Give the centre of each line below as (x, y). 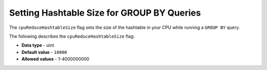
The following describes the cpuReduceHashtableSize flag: (72, 36)
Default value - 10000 (44, 52)
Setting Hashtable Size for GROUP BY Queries (105, 13)
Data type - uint (38, 45)
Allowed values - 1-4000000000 (55, 59)
